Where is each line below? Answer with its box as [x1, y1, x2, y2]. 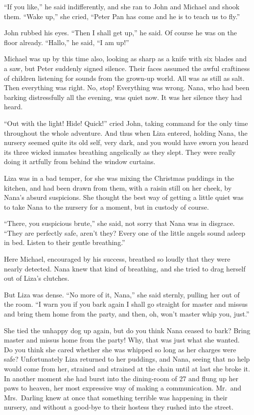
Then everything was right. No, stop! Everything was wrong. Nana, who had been [4, 82, 250, 93]
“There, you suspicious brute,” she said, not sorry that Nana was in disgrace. [4, 218, 235, 228]
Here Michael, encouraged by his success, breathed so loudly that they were [4, 254, 231, 264]
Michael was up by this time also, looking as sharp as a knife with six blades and [4, 53, 247, 64]
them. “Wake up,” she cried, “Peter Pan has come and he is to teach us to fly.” [4, 11, 240, 21]
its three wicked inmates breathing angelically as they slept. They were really [4, 146, 236, 157]
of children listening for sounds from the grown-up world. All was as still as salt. [4, 73, 245, 83]
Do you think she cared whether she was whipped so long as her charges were [4, 344, 236, 354]
